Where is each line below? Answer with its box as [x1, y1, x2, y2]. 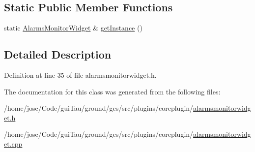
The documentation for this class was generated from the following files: [4, 86, 221, 96]
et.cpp [4, 138, 23, 149]
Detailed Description [4, 47, 112, 62]
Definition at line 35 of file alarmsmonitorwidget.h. [4, 70, 157, 80]
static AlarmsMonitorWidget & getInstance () [4, 23, 142, 33]
